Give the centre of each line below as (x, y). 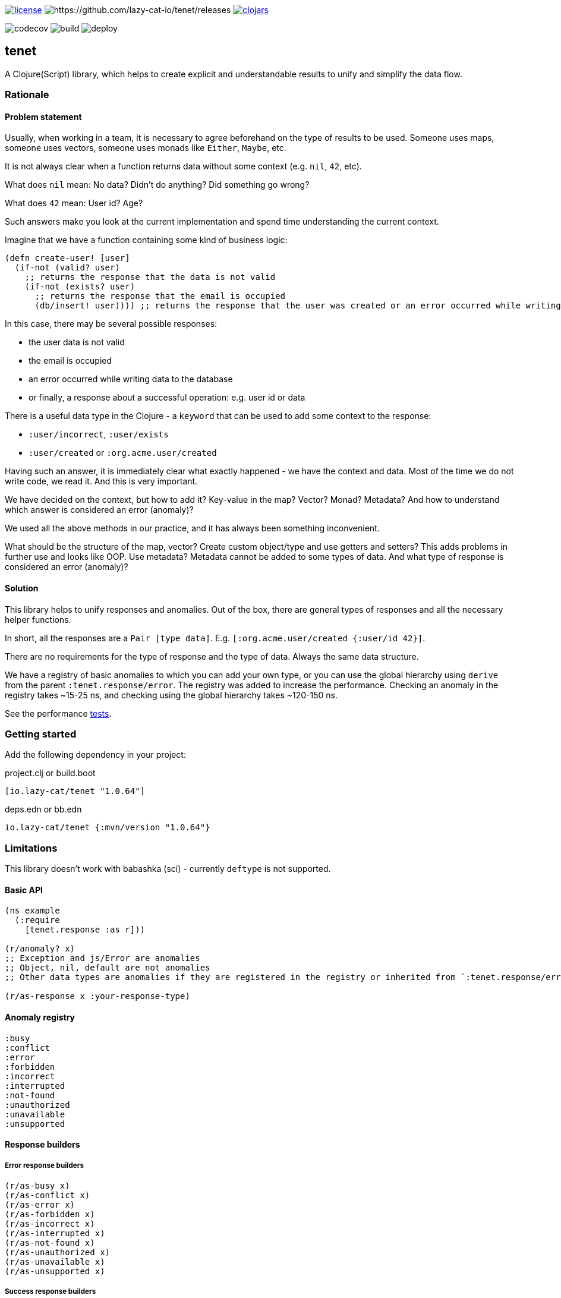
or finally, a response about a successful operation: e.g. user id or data (167, 398)
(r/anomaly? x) (40, 949)
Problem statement (43, 116)
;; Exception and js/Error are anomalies (103, 958)
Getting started (41, 734)
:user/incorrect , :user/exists (99, 434)
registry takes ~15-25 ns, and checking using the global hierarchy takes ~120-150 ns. (171, 695)
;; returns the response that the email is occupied (160, 296)
